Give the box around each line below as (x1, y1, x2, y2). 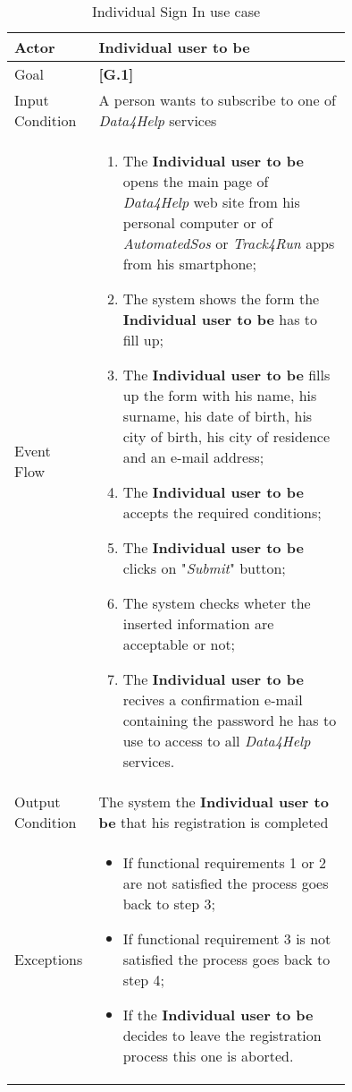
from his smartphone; (122, 253, 256, 274)
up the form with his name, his (122, 385, 317, 405)
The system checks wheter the (122, 593, 311, 613)
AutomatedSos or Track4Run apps (122, 233, 335, 253)
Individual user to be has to (122, 309, 318, 329)
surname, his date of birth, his (122, 405, 313, 426)
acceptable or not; (122, 634, 236, 654)
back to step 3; (122, 893, 215, 914)
